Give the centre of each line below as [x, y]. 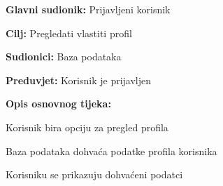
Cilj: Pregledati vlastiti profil [69, 33]
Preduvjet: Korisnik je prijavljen [79, 80]
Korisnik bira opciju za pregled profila [87, 127]
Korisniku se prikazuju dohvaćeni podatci [94, 174]
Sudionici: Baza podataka [64, 57]
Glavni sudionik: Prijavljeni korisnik [88, 9]
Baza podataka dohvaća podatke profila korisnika [111, 151]
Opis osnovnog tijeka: [58, 104]
